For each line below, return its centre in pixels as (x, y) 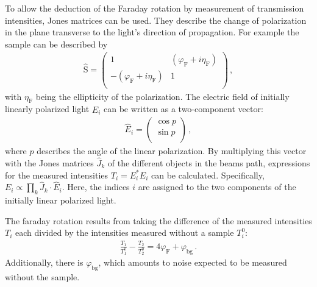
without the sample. (42, 276)
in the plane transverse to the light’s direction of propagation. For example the (152, 32)
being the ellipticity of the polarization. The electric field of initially (162, 96)
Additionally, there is (44, 262)
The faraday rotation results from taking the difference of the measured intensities (158, 220)
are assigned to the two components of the (217, 187)
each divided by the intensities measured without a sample (125, 232)
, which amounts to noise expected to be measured (193, 262)
